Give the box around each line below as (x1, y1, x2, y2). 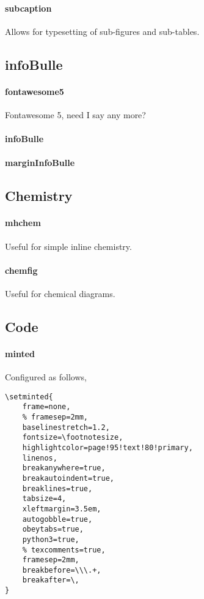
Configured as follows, (5, 371, 87, 383)
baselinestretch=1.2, (22, 423, 110, 432)
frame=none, (22, 402, 71, 412)
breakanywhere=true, (22, 464, 106, 473)
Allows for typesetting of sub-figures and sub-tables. (5, 24, 200, 37)
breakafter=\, (22, 576, 79, 585)
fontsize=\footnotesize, (22, 433, 123, 442)
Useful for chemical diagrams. (5, 287, 115, 299)
